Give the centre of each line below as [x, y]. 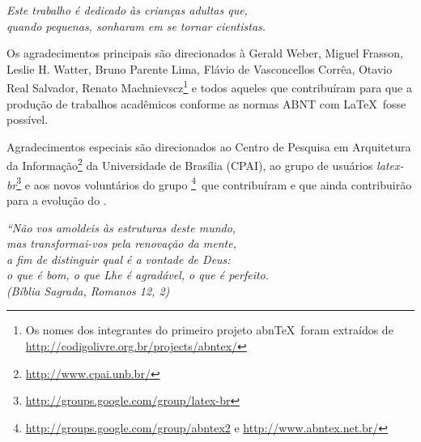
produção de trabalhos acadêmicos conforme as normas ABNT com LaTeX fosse [206, 103]
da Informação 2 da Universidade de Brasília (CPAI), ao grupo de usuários [190, 164]
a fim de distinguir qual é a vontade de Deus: [119, 259]
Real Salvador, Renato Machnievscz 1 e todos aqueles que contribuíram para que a [209, 87]
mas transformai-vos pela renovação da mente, [121, 243]
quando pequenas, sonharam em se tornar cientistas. [136, 25]
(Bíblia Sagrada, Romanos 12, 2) [88, 290]
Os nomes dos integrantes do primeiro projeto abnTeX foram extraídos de [209, 330]
